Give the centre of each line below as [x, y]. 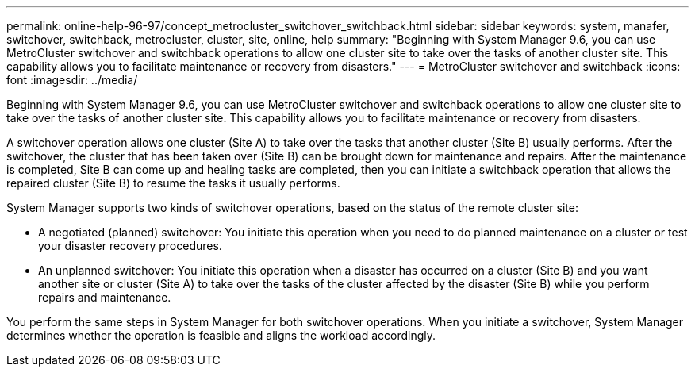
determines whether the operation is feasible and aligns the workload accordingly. [221, 335]
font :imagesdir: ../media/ [72, 80]
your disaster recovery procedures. [130, 246]
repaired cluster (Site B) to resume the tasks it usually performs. [173, 183]
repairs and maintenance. [105, 297]
